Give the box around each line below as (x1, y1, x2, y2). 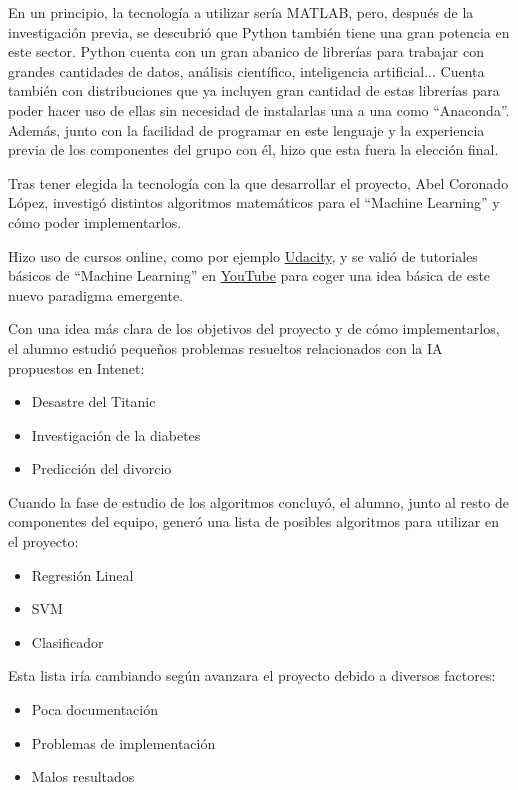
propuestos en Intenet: (8, 357, 145, 378)
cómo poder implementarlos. (8, 211, 182, 232)
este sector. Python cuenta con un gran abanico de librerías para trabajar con (8, 41, 484, 62)
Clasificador (31, 631, 104, 652)
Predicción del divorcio (31, 458, 172, 479)
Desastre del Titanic (31, 391, 156, 412)
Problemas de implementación (31, 732, 216, 753)
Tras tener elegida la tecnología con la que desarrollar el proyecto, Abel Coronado (8, 172, 509, 193)
